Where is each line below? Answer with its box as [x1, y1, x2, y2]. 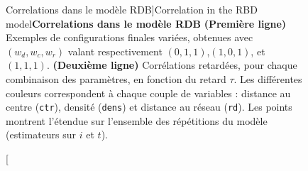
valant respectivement [67, 43, 163, 58]
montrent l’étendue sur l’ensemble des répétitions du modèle [6, 113, 268, 128]
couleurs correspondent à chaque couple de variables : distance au [6, 85, 291, 100]
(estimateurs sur [6, 127, 77, 142]
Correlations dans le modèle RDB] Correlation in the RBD [6, 2, 258, 16]
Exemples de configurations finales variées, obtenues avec [6, 30, 253, 45]
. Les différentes [233, 71, 302, 86]
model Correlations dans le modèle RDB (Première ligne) [6, 16, 287, 31]
